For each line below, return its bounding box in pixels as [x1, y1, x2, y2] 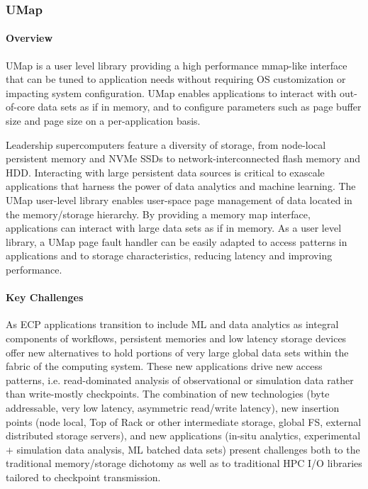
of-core [6, 99, 35, 114]
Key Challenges [6, 290, 84, 305]
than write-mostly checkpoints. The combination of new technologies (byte [6, 386, 330, 401]
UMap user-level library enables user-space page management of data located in [6, 192, 352, 207]
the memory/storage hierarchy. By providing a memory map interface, [6, 206, 311, 221]
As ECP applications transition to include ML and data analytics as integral [6, 317, 339, 332]
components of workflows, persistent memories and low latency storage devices [6, 330, 347, 345]
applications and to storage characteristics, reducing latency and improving [6, 248, 333, 263]
